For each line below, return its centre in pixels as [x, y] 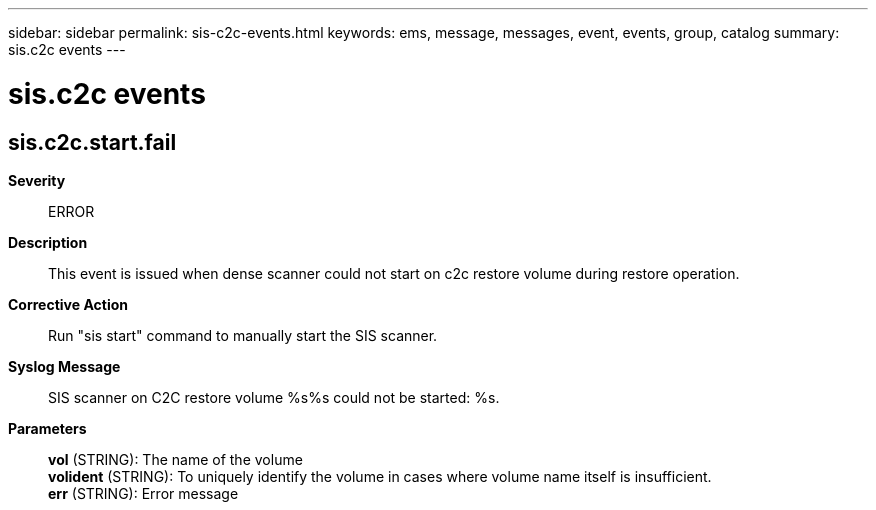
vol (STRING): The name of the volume [175, 459]
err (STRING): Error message [143, 493]
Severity [37, 180]
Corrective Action [68, 304]
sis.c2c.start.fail [92, 142]
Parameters [47, 428]
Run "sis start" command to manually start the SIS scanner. [243, 335]
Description [48, 242]
